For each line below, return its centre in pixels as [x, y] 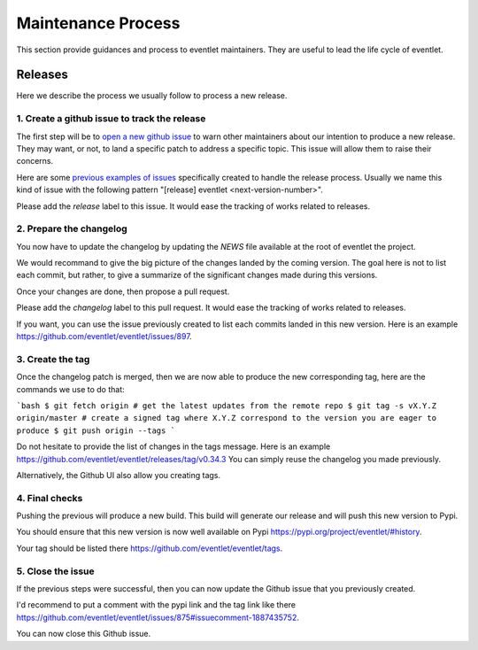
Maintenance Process [98, 23]
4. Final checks [50, 498]
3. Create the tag [53, 359]
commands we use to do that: [71, 389]
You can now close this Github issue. [84, 634]
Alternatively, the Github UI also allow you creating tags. [119, 475]
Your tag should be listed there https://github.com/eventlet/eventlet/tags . [150, 548]
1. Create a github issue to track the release [111, 119]
